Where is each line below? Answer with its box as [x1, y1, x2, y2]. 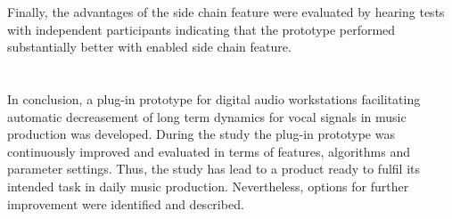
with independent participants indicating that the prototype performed [7, 20, 396, 38]
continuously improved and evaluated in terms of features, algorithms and [7, 142, 410, 160]
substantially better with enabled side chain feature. [7, 37, 292, 56]
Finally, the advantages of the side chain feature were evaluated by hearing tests [7, 3, 445, 20]
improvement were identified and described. [7, 194, 244, 213]
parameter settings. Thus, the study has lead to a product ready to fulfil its [7, 159, 421, 178]
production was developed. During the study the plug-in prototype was [7, 125, 395, 143]
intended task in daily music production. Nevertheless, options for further [7, 176, 409, 195]
